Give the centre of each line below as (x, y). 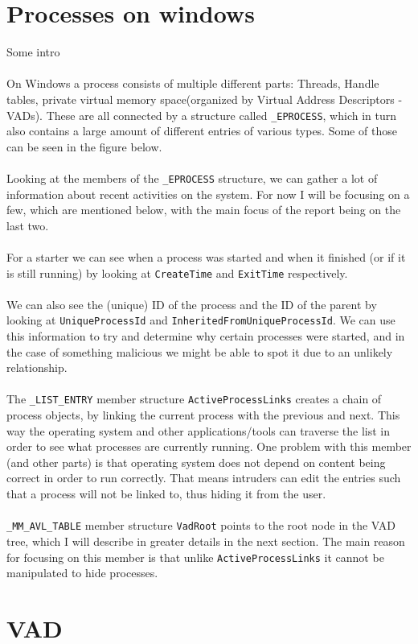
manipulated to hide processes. (82, 573)
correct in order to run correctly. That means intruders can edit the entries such (204, 478)
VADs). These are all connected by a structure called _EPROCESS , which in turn (202, 115)
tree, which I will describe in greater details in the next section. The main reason (206, 541)
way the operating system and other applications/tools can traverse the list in (198, 430)
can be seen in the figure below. (84, 146)
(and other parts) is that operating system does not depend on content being (196, 462)
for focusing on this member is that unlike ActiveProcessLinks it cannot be (195, 557)
